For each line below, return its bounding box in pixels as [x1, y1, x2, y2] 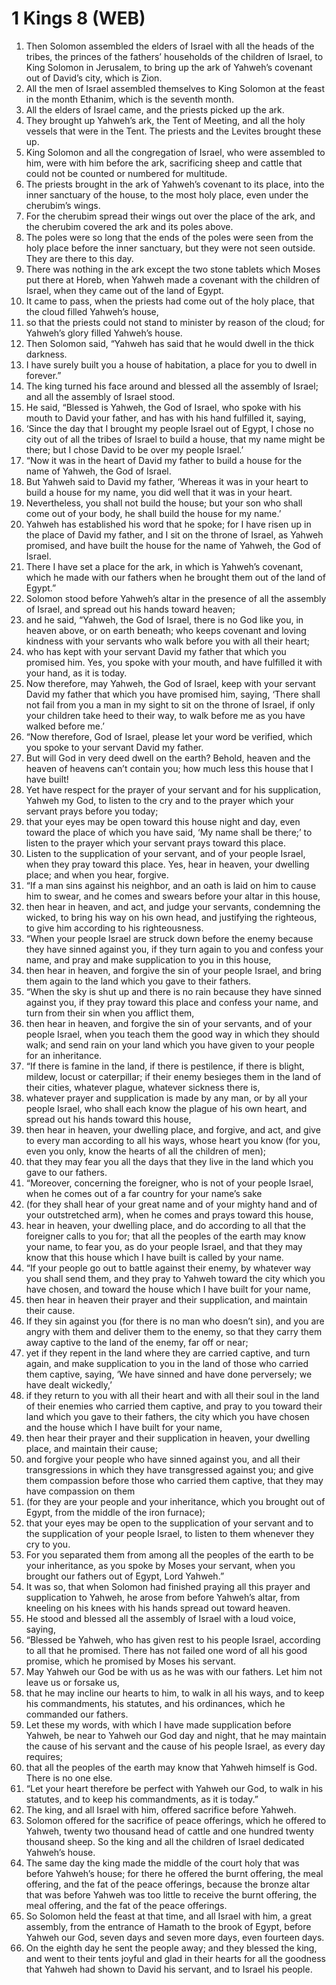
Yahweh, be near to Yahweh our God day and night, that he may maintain [25, 1729, 327, 1741]
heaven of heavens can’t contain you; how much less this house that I [25, 762, 314, 774]
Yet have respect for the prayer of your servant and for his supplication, [25, 783, 321, 796]
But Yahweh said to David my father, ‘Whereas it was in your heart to [25, 475, 309, 487]
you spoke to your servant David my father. [25, 741, 204, 753]
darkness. [25, 348, 68, 360]
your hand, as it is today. [25, 667, 128, 679]
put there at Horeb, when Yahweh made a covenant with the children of [25, 273, 321, 286]
